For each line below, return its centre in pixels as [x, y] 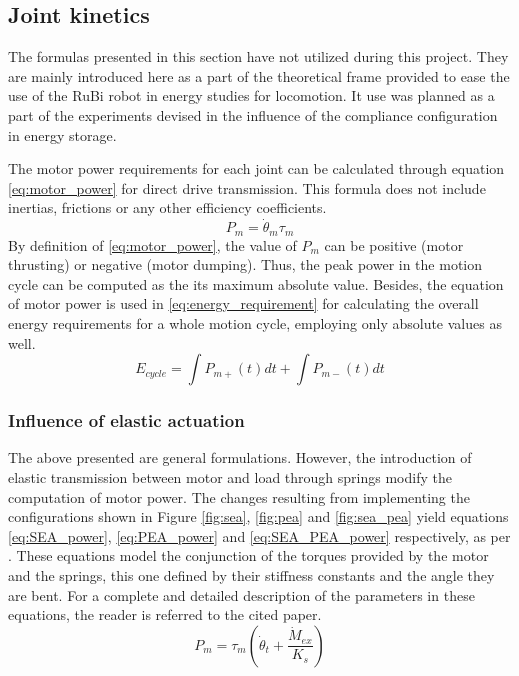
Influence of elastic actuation [126, 420]
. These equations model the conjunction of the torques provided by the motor [248, 555]
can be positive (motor [394, 244]
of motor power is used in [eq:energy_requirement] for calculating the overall [243, 303]
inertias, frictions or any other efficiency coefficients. [167, 207]
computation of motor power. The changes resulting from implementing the [239, 496]
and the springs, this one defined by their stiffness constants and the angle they [251, 574]
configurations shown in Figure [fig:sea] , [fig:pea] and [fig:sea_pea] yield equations [258, 516]
